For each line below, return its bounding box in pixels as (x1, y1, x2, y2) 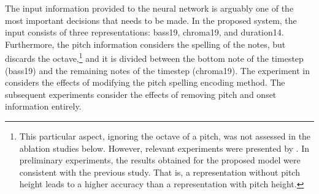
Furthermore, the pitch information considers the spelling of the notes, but (5, 37, 286, 50)
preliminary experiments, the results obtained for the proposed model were (19, 154, 301, 166)
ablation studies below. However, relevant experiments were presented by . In (19, 141, 309, 154)
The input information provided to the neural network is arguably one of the (5, 2, 294, 14)
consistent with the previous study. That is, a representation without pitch (19, 165, 300, 178)
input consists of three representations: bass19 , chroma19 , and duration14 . (5, 26, 284, 39)
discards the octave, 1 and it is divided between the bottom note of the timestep (5, 50, 304, 65)
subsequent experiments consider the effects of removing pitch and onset (5, 88, 277, 100)
